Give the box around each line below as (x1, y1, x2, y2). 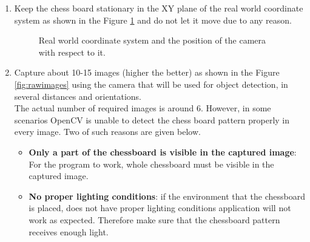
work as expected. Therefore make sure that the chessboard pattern (29, 213, 280, 226)
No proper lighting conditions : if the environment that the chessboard (29, 189, 306, 202)
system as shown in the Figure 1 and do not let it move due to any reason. (14, 13, 292, 26)
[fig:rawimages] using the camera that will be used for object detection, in (14, 77, 288, 90)
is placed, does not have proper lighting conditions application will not (29, 201, 291, 214)
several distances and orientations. (14, 90, 142, 102)
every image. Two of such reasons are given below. (14, 125, 201, 138)
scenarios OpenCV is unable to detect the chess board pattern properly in (14, 113, 290, 126)
